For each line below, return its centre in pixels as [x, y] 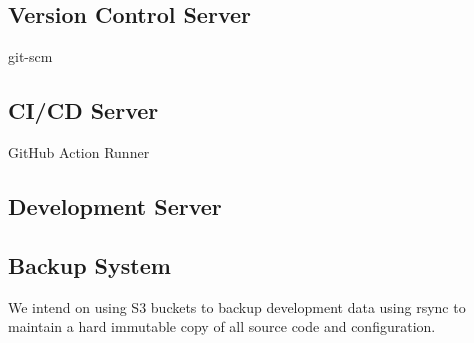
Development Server [115, 205]
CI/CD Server [83, 110]
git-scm [30, 56]
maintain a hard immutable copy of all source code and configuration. [222, 326]
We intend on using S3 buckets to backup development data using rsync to [237, 306]
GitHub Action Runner [79, 152]
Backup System [89, 264]
